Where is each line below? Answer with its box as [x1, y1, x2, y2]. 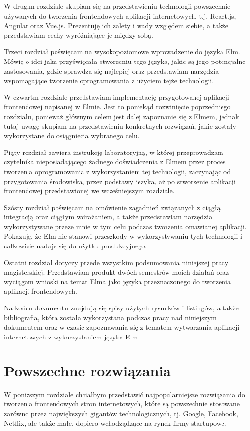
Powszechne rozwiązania [4, 360, 171, 380]
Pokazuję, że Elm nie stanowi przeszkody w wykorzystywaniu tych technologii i [4, 231, 242, 241]
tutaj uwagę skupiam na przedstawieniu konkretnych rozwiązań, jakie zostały [4, 121, 236, 131]
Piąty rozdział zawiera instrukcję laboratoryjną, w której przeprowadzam [4, 147, 223, 157]
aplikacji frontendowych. [4, 286, 78, 296]
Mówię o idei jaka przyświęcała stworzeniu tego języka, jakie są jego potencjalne [4, 56, 246, 66]
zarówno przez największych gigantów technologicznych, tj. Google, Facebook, [4, 408, 238, 418]
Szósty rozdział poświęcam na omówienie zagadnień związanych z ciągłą [4, 202, 221, 212]
